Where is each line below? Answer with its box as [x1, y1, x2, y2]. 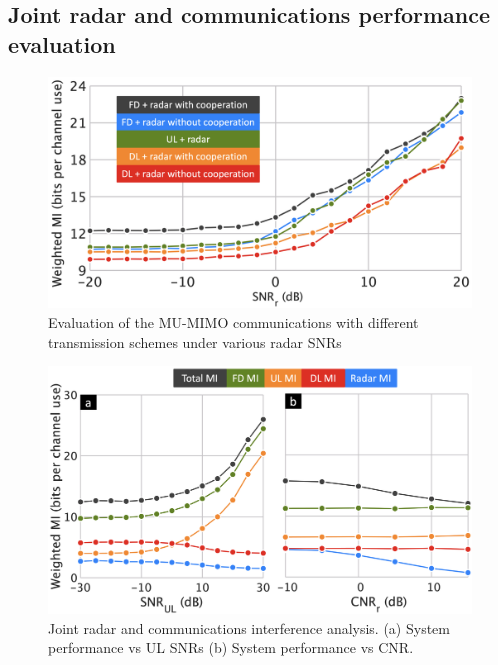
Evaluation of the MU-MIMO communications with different [48, 312, 419, 333]
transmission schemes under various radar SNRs [48, 331, 342, 352]
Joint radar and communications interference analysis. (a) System [48, 617, 450, 638]
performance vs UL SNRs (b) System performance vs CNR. [48, 637, 414, 658]
